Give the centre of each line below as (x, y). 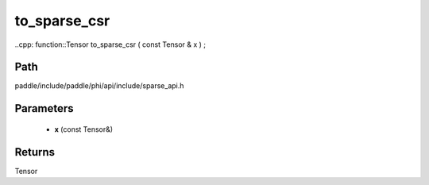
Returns (35, 152)
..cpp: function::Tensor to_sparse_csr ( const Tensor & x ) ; (110, 44)
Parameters (44, 108)
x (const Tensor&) (84, 129)
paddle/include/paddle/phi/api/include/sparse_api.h (99, 86)
